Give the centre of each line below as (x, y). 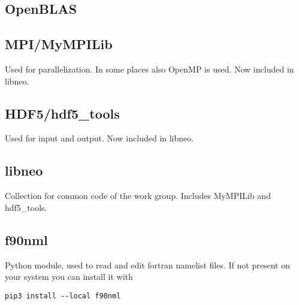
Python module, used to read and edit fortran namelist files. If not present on (147, 265)
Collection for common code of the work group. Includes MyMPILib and (138, 196)
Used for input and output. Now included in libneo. (99, 138)
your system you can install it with (69, 277)
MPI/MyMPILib (59, 44)
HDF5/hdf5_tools (62, 113)
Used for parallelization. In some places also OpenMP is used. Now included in (149, 69)
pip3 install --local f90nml (63, 296)
